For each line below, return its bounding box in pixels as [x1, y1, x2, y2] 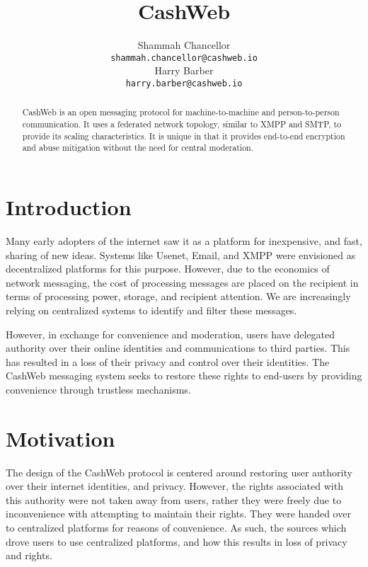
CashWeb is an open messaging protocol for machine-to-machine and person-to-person [22, 106, 340, 118]
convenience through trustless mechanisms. [6, 382, 191, 396]
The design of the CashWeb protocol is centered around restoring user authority [6, 464, 352, 479]
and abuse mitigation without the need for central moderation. [22, 142, 253, 154]
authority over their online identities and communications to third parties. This [6, 340, 350, 355]
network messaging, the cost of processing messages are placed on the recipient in [6, 275, 359, 290]
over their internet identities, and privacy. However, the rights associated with [6, 479, 343, 493]
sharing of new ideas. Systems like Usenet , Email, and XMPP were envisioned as [6, 247, 356, 262]
